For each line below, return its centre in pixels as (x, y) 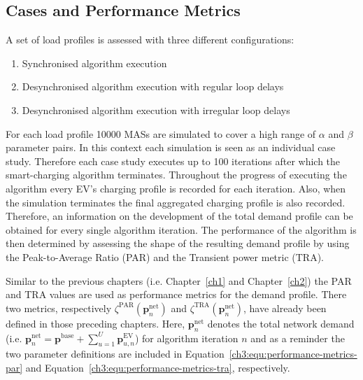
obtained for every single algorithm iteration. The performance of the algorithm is (181, 229)
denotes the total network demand (281, 323)
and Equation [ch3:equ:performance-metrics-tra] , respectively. (158, 367)
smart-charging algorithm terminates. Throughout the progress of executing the (176, 175)
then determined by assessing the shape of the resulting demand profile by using (178, 243)
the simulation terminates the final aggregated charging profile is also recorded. (176, 202)
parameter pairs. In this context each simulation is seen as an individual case (171, 147)
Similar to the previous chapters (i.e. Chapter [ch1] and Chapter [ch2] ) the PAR (179, 280)
